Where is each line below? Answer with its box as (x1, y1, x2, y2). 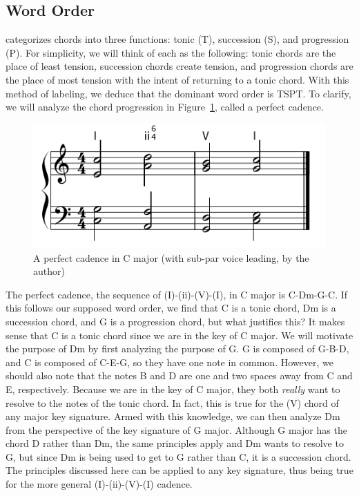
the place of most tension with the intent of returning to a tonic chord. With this (6, 72, 349, 86)
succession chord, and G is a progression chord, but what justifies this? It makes (6, 314, 345, 328)
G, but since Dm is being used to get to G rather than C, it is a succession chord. (6, 449, 351, 464)
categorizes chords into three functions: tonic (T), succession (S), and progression (6, 32, 349, 46)
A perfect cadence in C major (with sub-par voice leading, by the (33, 250, 309, 265)
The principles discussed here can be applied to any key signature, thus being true (6, 463, 353, 477)
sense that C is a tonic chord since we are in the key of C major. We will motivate (6, 327, 353, 342)
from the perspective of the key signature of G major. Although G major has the (6, 422, 347, 437)
